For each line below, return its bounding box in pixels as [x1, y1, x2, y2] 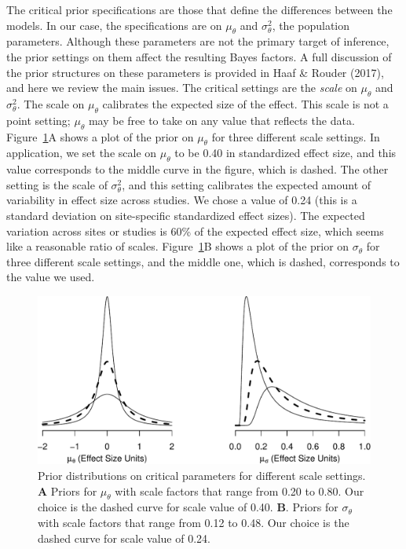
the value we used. [6, 269, 95, 285]
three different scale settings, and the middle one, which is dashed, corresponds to [6, 253, 400, 269]
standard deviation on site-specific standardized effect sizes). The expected [6, 207, 365, 223]
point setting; [6, 112, 71, 128]
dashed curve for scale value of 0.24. [38, 529, 210, 546]
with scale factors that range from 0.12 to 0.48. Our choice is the [38, 514, 349, 530]
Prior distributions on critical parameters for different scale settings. [38, 467, 366, 483]
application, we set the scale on [6, 145, 157, 161]
